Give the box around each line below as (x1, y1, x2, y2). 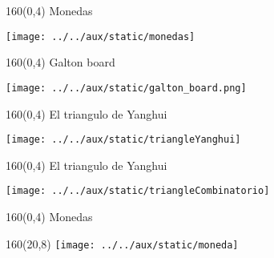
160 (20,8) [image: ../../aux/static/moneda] (6, 235, 239, 252)
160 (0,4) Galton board (6, 54, 115, 71)
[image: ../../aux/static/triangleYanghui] (6, 134, 241, 146)
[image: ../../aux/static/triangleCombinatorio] (6, 185, 270, 197)
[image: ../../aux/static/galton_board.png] (6, 82, 247, 94)
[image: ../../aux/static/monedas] (6, 30, 195, 42)
